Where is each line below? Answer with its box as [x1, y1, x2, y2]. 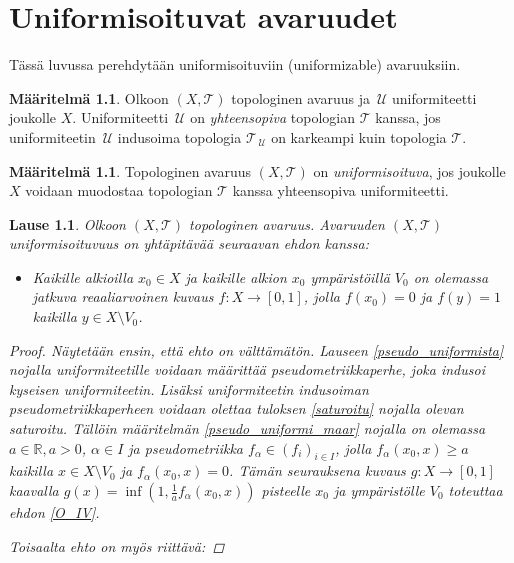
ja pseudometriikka [128, 437, 243, 458]
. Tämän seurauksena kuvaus [229, 460, 406, 481]
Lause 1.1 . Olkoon [9, 213, 126, 234]
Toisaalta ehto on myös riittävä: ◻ [9, 535, 225, 556]
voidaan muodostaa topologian [25, 180, 213, 201]
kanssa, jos [375, 107, 441, 128]
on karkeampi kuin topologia [271, 126, 447, 147]
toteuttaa [448, 480, 503, 501]
